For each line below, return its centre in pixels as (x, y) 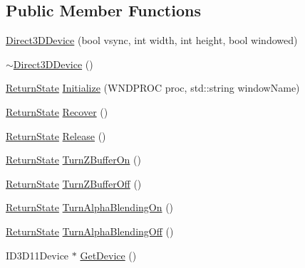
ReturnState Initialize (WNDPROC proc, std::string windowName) (153, 88)
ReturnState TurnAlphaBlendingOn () (90, 207)
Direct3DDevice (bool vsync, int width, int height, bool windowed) (152, 40)
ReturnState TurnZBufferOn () (73, 160)
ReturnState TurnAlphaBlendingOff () (90, 231)
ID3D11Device (37, 255)
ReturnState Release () (56, 135)
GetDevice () (108, 255)
